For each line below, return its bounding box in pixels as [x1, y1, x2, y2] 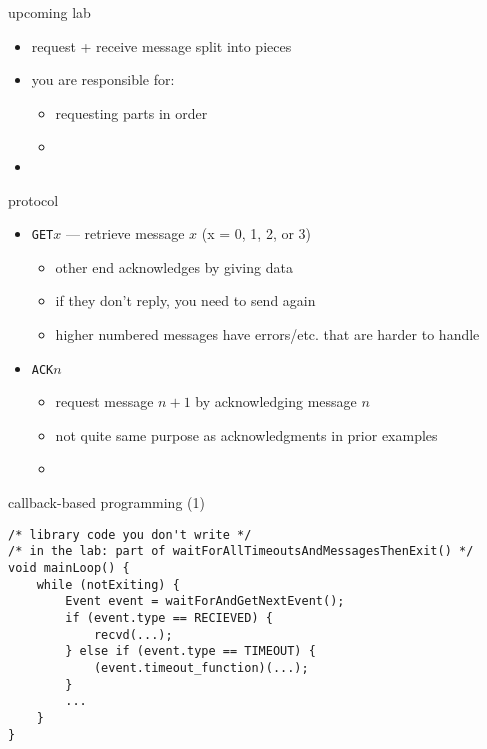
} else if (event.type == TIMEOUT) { [65, 644, 316, 659]
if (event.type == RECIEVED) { [65, 610, 273, 625]
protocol [8, 189, 59, 210]
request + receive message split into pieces [31, 35, 292, 56]
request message [55, 391, 154, 412]
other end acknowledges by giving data [55, 256, 293, 277]
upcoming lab [8, 2, 91, 22]
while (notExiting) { [36, 577, 180, 592]
